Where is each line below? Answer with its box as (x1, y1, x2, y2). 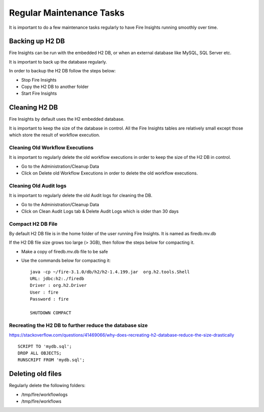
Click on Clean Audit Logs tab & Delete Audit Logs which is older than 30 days (21, 208, 179, 214)
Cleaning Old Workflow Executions (9, 144, 94, 151)
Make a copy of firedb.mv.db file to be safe (21, 248, 108, 254)
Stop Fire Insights (21, 77, 57, 83)
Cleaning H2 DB (9, 103, 58, 112)
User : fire (30, 289, 59, 295)
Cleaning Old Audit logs (9, 182, 67, 189)
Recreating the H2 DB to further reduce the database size (9, 322, 148, 328)
